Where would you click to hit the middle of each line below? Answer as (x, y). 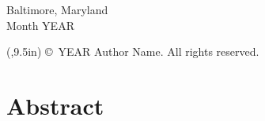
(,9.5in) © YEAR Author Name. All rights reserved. (133, 51)
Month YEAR (40, 25)
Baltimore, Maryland (57, 9)
